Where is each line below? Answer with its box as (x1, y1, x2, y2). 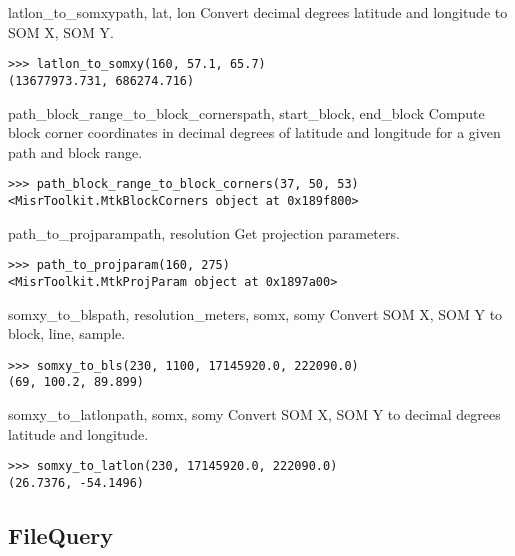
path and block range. (8, 141, 143, 162)
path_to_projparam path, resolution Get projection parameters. (8, 222, 400, 243)
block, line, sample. (8, 323, 126, 344)
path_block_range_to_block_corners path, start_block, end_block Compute (8, 102, 485, 123)
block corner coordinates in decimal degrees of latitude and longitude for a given (8, 122, 501, 143)
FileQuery (8, 519, 113, 550)
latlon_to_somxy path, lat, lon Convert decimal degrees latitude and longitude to (8, 2, 508, 22)
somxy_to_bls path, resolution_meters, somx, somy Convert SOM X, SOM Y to (8, 303, 503, 324)
